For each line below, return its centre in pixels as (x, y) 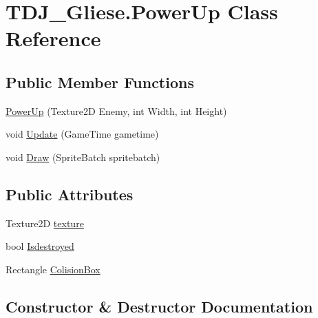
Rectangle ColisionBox (53, 269)
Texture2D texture (45, 223)
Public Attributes (70, 194)
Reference (53, 38)
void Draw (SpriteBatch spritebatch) (83, 157)
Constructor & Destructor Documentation (159, 306)
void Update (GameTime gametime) (82, 134)
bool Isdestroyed (40, 246)
